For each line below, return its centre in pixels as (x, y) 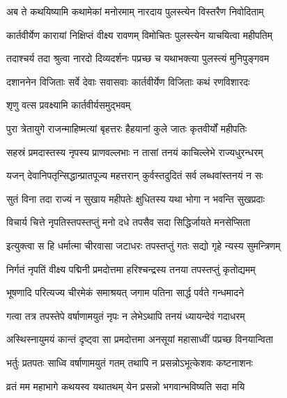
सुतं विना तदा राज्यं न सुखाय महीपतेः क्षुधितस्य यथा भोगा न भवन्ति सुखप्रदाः (135, 198)
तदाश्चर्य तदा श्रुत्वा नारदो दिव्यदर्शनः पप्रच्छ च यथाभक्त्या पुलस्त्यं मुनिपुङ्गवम (138, 58)
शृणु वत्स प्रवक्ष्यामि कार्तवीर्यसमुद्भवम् (69, 105)
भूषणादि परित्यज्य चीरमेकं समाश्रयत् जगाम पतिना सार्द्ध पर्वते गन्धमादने (125, 292)
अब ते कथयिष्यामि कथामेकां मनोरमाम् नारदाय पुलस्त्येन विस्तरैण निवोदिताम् (135, 11)
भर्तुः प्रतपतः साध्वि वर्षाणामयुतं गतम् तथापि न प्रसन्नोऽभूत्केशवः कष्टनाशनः (130, 362)
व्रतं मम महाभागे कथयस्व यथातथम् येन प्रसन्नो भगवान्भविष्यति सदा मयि (126, 386)
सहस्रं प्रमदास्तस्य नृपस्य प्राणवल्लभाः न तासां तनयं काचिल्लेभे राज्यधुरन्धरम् (135, 152)
